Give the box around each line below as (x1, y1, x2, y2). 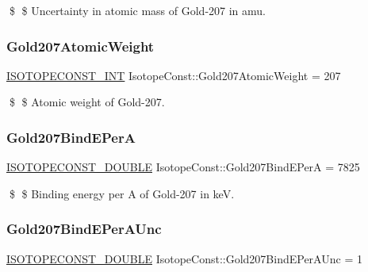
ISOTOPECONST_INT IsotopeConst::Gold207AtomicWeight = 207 (6, 67, 341, 83)
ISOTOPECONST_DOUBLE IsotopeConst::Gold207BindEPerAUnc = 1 (6, 250, 362, 266)
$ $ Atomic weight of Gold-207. (9, 94, 165, 110)
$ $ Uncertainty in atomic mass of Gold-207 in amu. (9, 2, 266, 18)
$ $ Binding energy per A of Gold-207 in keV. (9, 185, 235, 201)
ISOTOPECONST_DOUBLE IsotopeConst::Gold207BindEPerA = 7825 (6, 159, 360, 175)
